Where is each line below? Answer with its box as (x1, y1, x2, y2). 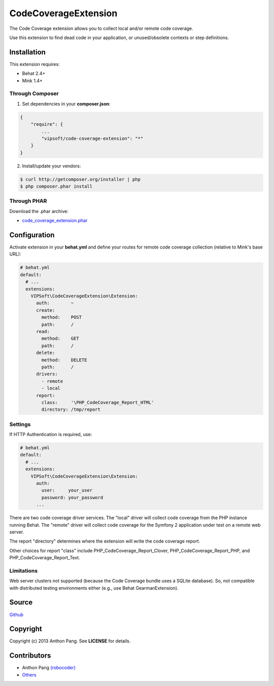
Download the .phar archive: (9, 208, 68, 214)
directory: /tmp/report (41, 407, 101, 413)
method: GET (41, 336, 80, 342)
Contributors (9, 652, 51, 660)
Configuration (9, 231, 55, 239)
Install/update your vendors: (22, 163, 81, 169)
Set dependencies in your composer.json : (22, 100, 111, 106)
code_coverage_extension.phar (22, 218, 88, 224)
